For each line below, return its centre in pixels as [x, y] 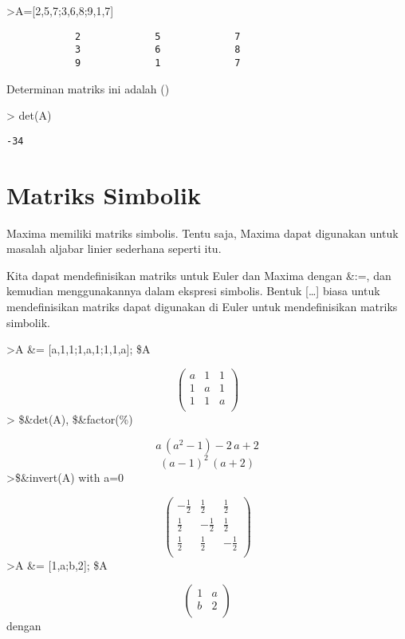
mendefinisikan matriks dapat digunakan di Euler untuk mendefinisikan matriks [202, 306]
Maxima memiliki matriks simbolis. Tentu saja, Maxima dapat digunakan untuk [202, 233]
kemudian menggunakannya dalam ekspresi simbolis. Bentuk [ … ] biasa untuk [193, 291]
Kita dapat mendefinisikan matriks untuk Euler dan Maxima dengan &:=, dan [199, 275]
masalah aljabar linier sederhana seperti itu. [114, 248]
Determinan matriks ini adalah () [88, 88]
